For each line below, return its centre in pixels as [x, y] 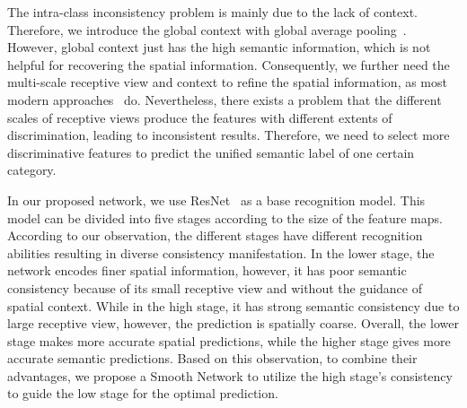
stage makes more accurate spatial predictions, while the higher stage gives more [229, 340]
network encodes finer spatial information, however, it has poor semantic [207, 270]
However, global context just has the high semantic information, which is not [219, 47]
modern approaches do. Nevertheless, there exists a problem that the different [225, 99]
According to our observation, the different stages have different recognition [215, 235]
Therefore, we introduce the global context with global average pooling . [207, 29]
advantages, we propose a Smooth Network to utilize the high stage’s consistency [230, 375]
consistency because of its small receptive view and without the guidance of [215, 287]
